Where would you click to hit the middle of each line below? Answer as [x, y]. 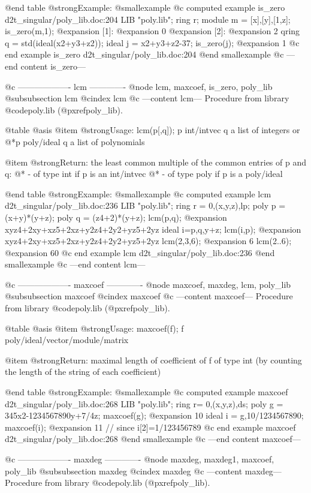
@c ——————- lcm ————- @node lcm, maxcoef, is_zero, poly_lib [139, 86]
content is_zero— [53, 66]
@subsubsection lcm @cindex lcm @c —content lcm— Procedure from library [147, 98]
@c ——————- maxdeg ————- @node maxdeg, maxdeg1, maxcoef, [140, 459]
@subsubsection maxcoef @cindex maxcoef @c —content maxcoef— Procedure [149, 296]
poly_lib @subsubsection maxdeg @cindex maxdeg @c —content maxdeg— [143, 471]
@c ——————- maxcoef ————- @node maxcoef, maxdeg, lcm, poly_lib [148, 284]
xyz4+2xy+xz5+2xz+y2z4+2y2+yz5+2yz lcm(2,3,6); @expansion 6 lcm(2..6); [148, 241]
